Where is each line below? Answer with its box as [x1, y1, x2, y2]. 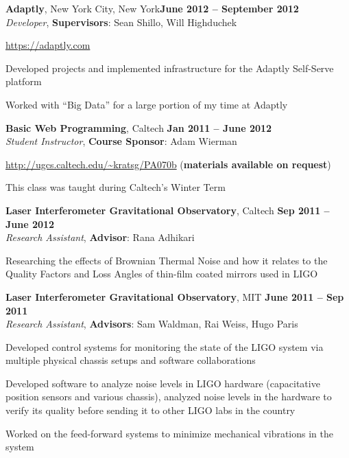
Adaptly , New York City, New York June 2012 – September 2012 [5, 1, 299, 15]
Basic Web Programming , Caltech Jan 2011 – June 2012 [5, 120, 272, 135]
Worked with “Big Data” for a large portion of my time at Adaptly [5, 97, 288, 111]
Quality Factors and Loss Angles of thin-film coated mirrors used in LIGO [5, 266, 318, 281]
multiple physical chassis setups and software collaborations [5, 353, 256, 367]
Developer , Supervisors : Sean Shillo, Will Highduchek [5, 14, 237, 29]
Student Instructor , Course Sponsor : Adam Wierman [5, 134, 237, 148]
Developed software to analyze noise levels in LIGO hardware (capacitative [5, 376, 320, 390]
